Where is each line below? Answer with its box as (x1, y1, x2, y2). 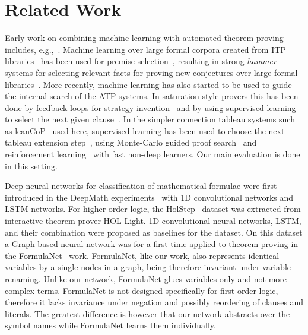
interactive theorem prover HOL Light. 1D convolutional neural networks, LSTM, (5, 214, 301, 227)
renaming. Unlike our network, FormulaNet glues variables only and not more (5, 273, 287, 285)
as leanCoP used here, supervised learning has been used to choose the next (5, 124, 285, 137)
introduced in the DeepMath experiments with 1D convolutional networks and (5, 191, 294, 203)
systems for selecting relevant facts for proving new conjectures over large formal (5, 66, 298, 78)
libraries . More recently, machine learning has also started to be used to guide (5, 78, 292, 90)
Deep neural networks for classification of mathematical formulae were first (5, 179, 277, 192)
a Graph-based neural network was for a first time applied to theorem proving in (5, 238, 299, 250)
